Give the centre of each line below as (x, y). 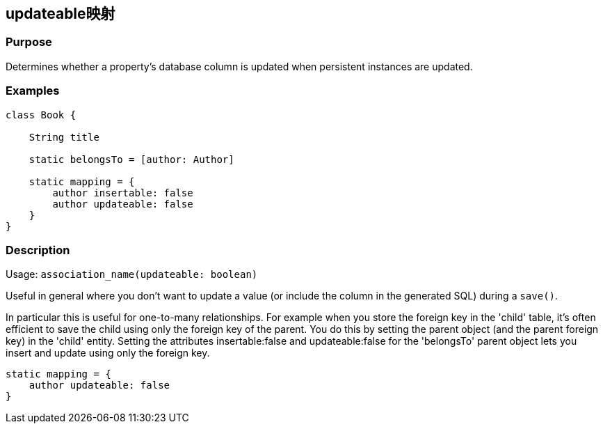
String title (64, 137)
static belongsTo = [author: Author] (131, 159)
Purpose (29, 42)
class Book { (41, 115)
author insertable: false (123, 193)
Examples (33, 91)
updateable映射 (61, 14)
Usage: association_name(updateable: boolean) (132, 274)
